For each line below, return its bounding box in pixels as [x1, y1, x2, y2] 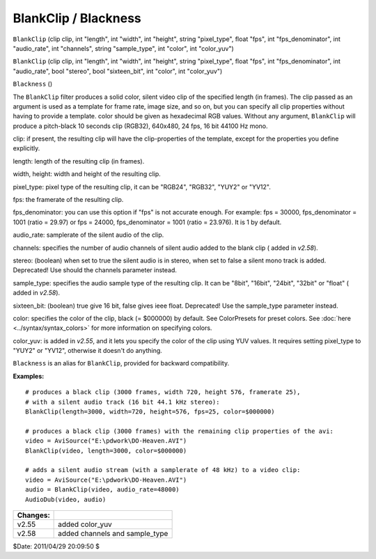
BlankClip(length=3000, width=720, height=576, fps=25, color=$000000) [25, 408, 275, 416]
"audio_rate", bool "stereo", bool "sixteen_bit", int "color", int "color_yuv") [13, 67, 223, 75]
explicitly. [13, 144, 40, 152]
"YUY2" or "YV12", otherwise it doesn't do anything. [13, 347, 163, 355]
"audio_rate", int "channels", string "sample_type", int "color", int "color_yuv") [13, 44, 235, 52]
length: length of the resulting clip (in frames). [13, 157, 145, 165]
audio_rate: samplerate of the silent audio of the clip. [13, 230, 164, 239]
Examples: [13, 372, 45, 380]
